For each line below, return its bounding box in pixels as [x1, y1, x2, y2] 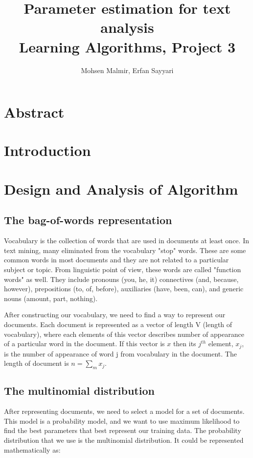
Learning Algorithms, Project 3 [19, 36, 236, 56]
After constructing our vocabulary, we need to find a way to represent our [4, 309, 226, 320]
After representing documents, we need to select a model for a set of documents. [4, 406, 245, 416]
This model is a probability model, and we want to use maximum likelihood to [4, 415, 240, 426]
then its [173, 338, 196, 349]
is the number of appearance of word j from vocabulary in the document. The [4, 348, 237, 358]
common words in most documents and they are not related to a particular [4, 254, 229, 265]
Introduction [4, 140, 91, 160]
